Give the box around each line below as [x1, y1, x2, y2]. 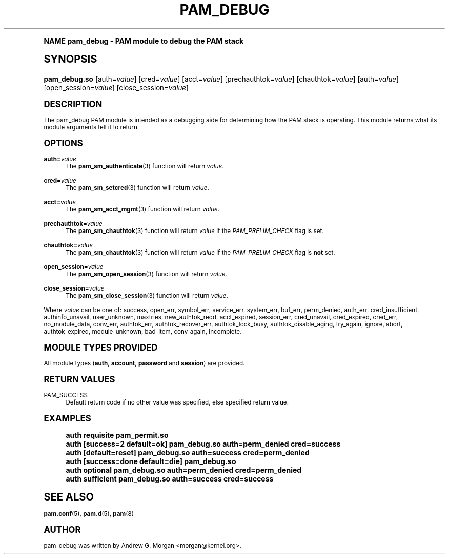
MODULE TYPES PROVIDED [44, 342, 158, 353]
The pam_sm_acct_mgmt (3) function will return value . [66, 205, 220, 213]
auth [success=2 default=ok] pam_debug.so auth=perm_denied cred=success [66, 439, 341, 448]
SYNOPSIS [44, 52, 97, 65]
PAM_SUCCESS [44, 391, 88, 399]
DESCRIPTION [44, 99, 103, 109]
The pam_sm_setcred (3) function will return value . [66, 184, 209, 191]
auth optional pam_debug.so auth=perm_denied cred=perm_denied [66, 465, 302, 474]
